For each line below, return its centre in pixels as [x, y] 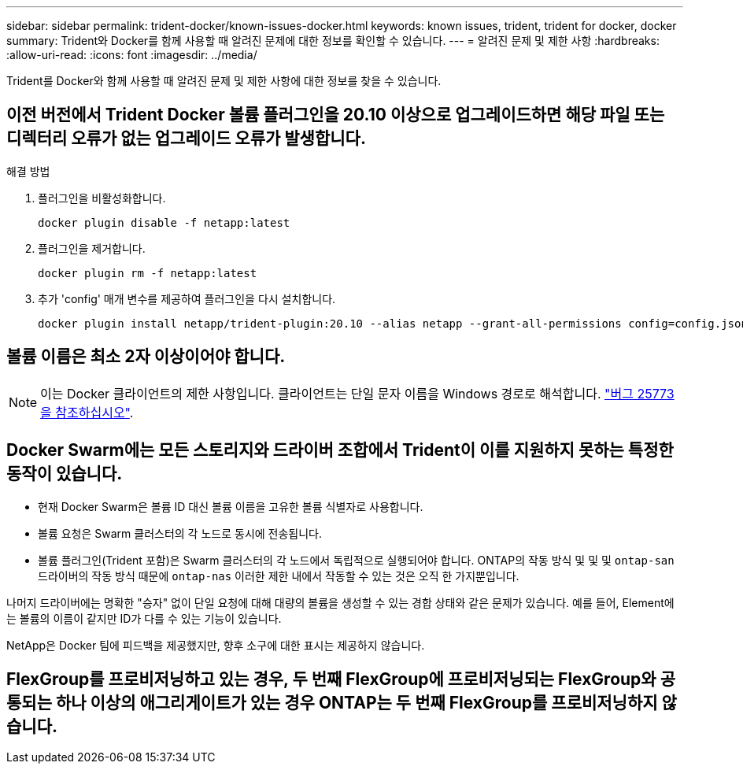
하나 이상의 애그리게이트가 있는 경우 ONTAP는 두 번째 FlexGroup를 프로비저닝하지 [357, 702]
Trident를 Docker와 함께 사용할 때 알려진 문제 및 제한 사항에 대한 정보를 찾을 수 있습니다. [224, 81]
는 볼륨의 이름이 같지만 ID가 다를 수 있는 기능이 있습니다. [144, 618]
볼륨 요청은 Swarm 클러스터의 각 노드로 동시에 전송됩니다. [180, 533]
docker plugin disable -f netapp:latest [164, 222]
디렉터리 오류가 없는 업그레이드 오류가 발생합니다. [186, 139]
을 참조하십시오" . [87, 412]
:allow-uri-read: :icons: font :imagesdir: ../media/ [132, 55]
